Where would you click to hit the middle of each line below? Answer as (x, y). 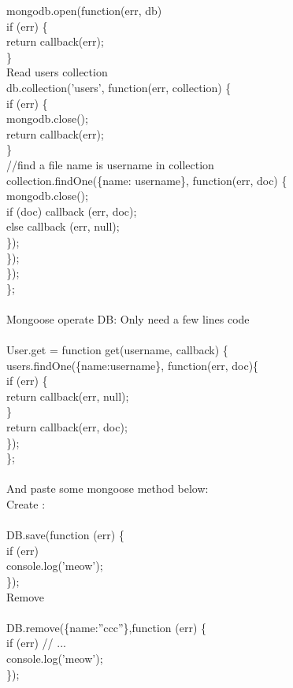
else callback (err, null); (63, 226)
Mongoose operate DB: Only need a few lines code (128, 318)
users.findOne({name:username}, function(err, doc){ (133, 365)
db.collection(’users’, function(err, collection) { (119, 87)
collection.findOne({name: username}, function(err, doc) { (147, 180)
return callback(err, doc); (67, 427)
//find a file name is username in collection (110, 164)
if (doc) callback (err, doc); (72, 211)
